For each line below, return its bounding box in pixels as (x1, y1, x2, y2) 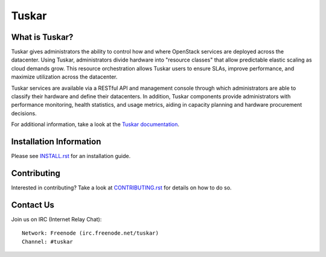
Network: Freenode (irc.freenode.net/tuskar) (22, 230, 159, 236)
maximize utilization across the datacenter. (11, 73, 118, 81)
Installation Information (11, 136, 101, 147)
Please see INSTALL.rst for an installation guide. (11, 153, 131, 160)
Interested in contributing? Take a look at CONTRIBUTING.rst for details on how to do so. (11, 184, 232, 191)
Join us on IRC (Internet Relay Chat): (11, 215, 102, 223)
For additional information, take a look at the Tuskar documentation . (11, 121, 180, 128)
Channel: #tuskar (22, 238, 73, 245)
